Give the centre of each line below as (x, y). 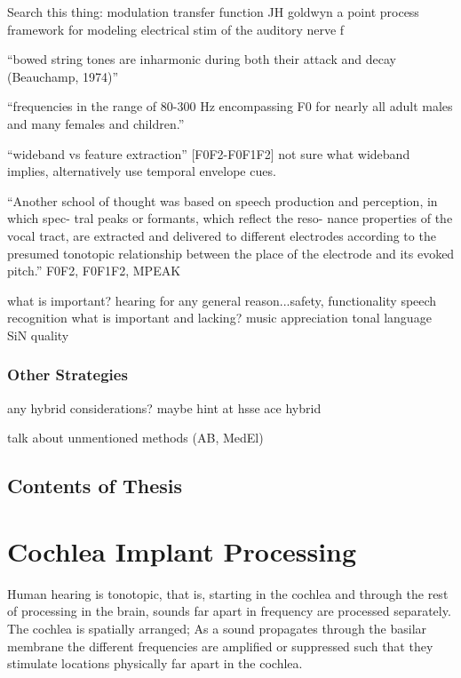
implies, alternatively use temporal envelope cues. (142, 171)
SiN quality (38, 335)
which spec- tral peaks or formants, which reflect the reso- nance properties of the (230, 218)
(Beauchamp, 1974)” (63, 76)
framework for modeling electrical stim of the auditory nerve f (176, 29)
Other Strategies (68, 375)
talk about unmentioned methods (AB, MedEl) (135, 438)
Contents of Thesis (95, 486)
